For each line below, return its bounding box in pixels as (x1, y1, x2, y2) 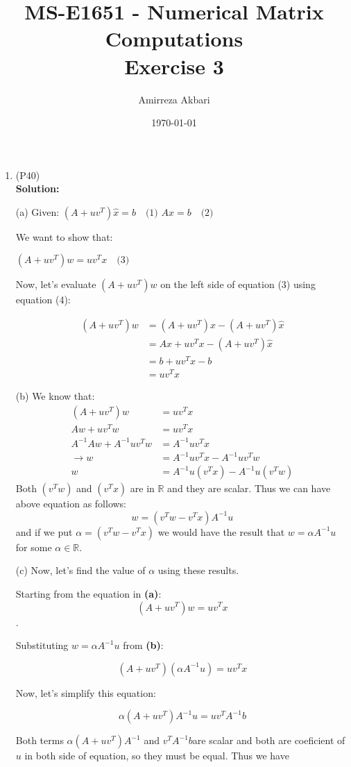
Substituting (15, 638, 69, 652)
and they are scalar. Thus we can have (167, 481, 331, 496)
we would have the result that (157, 524, 285, 539)
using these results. (157, 563, 239, 578)
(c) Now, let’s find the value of (15, 563, 146, 578)
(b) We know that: (15, 389, 95, 403)
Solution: (15, 181, 60, 196)
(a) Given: (15, 204, 60, 219)
